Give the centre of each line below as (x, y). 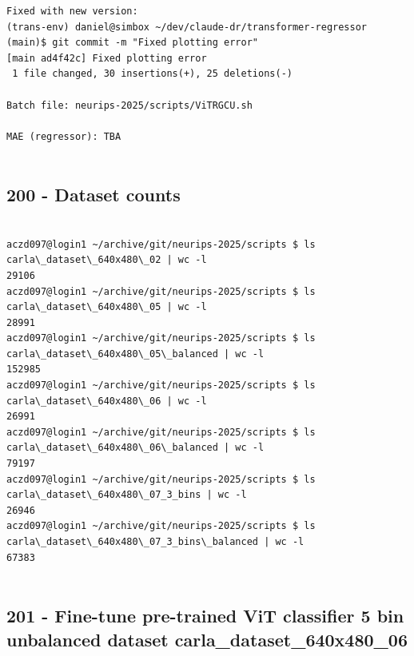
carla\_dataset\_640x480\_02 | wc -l (107, 260)
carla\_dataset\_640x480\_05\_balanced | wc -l (135, 354)
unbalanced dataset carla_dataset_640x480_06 (207, 639)
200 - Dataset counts (94, 195)
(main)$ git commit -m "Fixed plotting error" (132, 43)
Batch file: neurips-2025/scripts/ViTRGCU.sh (129, 105)
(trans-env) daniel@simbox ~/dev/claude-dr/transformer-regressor (187, 27)
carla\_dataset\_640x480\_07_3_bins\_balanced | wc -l (155, 542)
